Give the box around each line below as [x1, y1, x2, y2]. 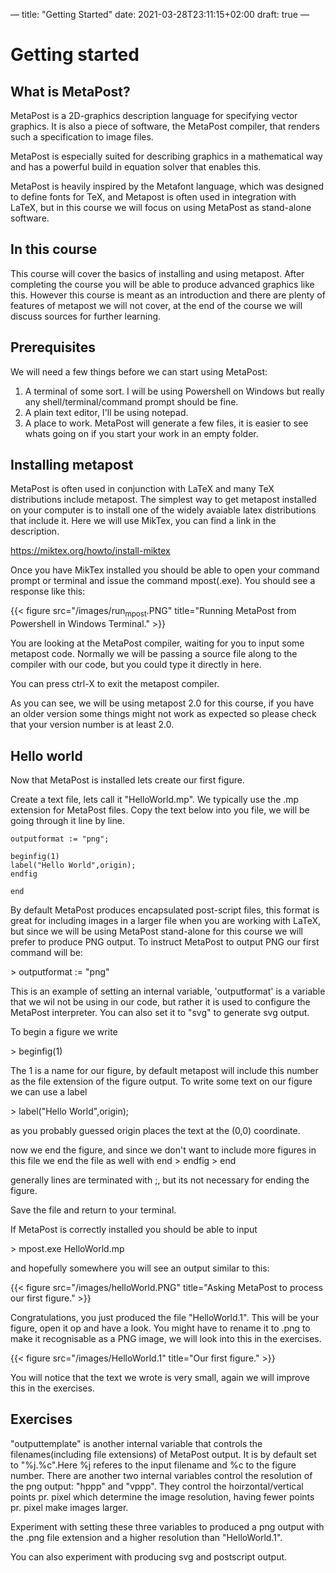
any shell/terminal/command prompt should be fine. [24, 395, 239, 408]
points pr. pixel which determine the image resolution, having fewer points [10, 1490, 315, 1503]
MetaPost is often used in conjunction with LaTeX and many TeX [10, 483, 275, 495]
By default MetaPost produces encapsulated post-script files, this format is [10, 904, 320, 916]
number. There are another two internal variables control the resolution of [10, 1469, 313, 1481]
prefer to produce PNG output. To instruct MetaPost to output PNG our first [10, 936, 320, 948]
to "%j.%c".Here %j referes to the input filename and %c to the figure [10, 1459, 297, 1471]
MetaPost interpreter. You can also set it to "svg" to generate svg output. [10, 1007, 310, 1019]
